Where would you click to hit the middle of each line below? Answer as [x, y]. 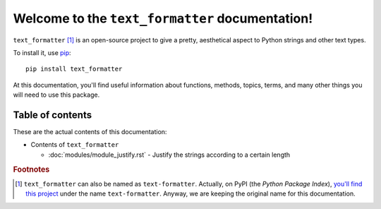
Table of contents [52, 115]
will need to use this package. [56, 95]
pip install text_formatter [74, 69]
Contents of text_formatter [75, 145]
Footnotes [31, 169]
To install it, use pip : [42, 52]
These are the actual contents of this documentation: [90, 132]
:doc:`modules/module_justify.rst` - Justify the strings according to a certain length [169, 155]
